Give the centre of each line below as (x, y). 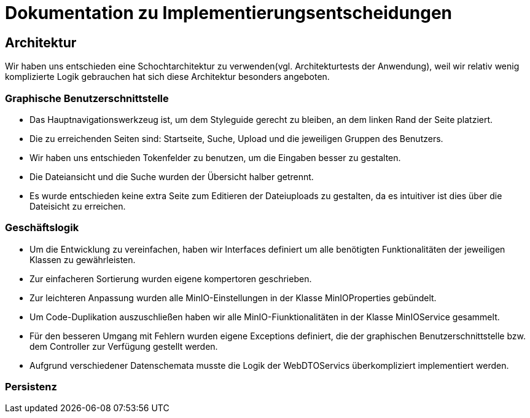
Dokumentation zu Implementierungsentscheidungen (229, 13)
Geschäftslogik (42, 228)
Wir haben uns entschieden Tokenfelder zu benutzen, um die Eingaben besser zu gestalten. (215, 157)
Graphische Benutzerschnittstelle (87, 98)
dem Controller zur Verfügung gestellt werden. (124, 346)
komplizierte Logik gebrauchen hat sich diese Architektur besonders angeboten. (167, 77)
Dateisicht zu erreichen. (78, 206)
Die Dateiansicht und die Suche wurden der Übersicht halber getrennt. (172, 176)
